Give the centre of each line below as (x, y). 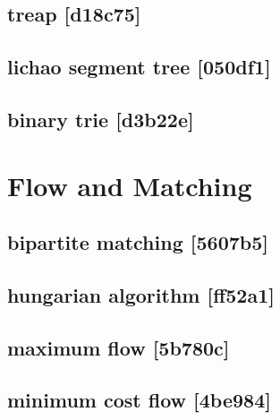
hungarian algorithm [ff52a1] (141, 294)
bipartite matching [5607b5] (138, 242)
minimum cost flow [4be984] (139, 400)
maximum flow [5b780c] (119, 347)
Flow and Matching (130, 185)
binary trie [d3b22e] (101, 119)
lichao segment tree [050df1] (139, 67)
